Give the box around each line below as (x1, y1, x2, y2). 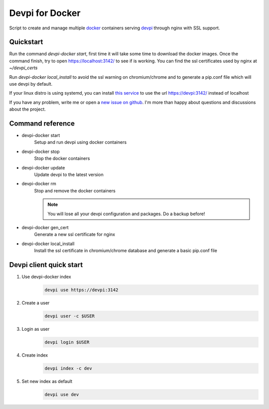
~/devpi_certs (9, 65, 38, 71)
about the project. (9, 106, 46, 112)
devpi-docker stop (21, 148, 60, 154)
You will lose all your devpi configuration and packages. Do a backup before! (47, 211, 205, 217)
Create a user (21, 300, 50, 306)
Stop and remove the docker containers (34, 187, 116, 194)
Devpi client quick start (9, 261, 83, 269)
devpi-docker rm (21, 181, 57, 187)
